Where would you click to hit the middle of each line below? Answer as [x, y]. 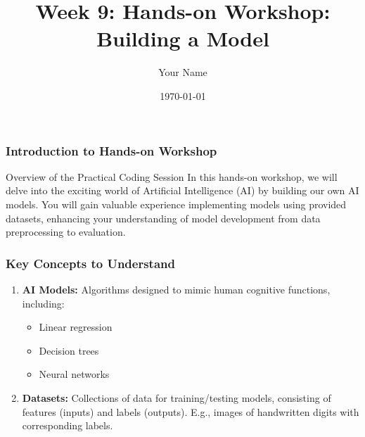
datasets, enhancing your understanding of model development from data [163, 218]
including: [43, 303]
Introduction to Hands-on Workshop [111, 150]
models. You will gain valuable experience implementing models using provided [176, 204]
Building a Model [183, 38]
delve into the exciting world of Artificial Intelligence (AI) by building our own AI [182, 190]
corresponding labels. [68, 425]
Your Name [183, 72]
